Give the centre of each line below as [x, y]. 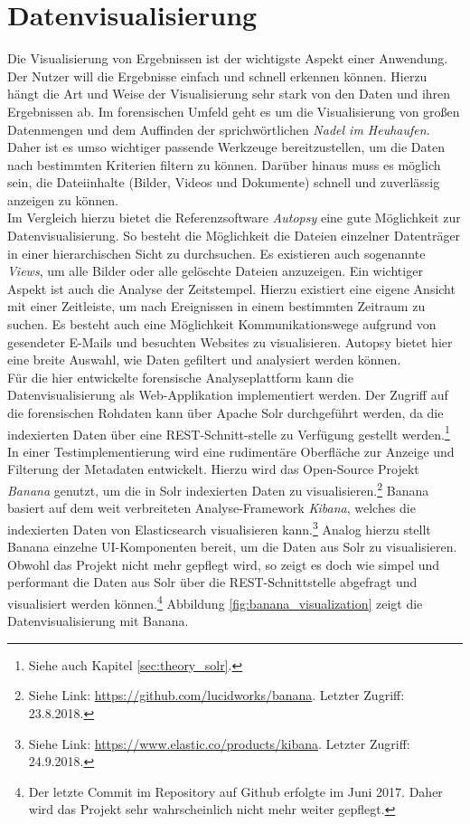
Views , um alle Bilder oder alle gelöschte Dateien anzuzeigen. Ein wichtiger [215, 271]
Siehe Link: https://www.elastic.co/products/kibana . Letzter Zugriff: [219, 743]
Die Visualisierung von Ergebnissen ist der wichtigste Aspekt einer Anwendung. [228, 58]
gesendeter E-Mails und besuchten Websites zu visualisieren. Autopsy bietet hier [230, 341]
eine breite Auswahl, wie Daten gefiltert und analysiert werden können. [204, 360]
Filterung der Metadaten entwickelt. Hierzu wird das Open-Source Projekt [213, 469]
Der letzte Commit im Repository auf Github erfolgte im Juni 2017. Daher [235, 791]
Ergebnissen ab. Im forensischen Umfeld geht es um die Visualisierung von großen [234, 111]
